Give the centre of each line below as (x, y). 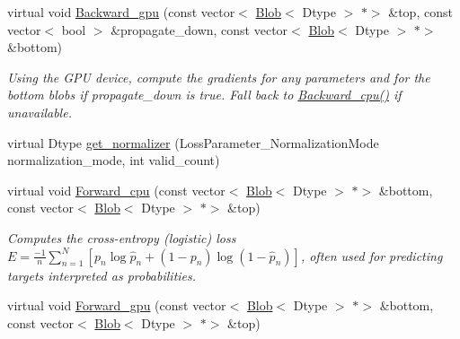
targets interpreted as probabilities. (102, 275)
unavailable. (40, 112)
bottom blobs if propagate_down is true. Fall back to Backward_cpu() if (204, 95)
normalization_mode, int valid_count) (114, 160)
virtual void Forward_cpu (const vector (116, 190)
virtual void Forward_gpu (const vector (117, 305)
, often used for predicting (372, 255)
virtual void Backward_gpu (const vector (121, 12)
